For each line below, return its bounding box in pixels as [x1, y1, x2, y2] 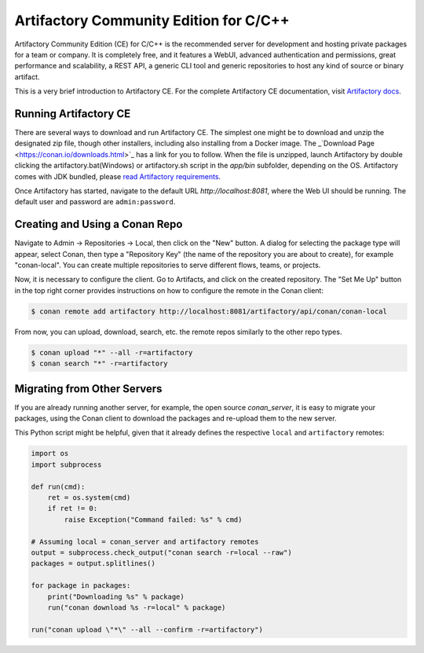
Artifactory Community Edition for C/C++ [14, 12, 290, 29]
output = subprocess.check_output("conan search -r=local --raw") [31, 548, 292, 557]
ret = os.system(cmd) [47, 493, 131, 502]
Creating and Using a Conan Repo [14, 218, 183, 231]
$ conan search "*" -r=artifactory [31, 359, 168, 369]
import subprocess [31, 460, 102, 469]
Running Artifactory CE [14, 107, 131, 120]
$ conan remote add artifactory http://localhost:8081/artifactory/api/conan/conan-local [31, 306, 388, 316]
